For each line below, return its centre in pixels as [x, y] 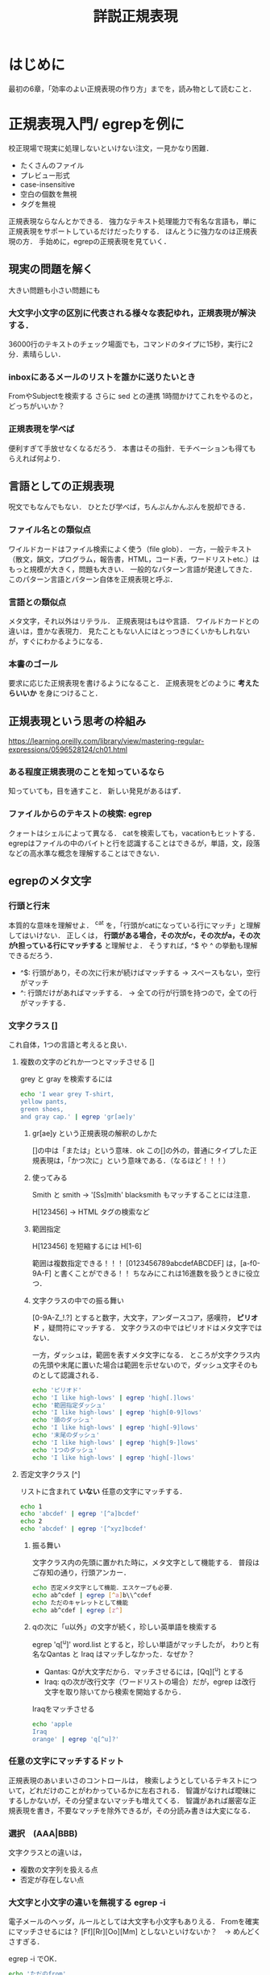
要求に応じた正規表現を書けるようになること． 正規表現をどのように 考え [130, 683]
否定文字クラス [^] [50, 1474]
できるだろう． [33, 956]
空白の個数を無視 [48, 193]
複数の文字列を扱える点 [59, 1869]
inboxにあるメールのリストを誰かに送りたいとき [102, 377]
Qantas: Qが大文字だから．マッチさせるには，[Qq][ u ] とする [144, 1671]
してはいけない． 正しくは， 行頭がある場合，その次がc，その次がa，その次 [134, 936]
